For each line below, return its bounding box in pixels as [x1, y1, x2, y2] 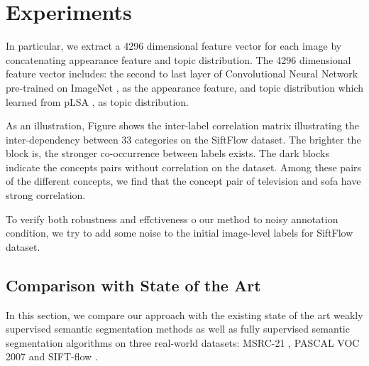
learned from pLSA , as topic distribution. [6, 94, 189, 109]
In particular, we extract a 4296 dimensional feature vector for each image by [6, 38, 342, 53]
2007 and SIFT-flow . [6, 349, 98, 364]
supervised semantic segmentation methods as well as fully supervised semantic [6, 321, 350, 336]
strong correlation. [6, 188, 86, 203]
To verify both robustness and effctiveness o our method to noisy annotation [6, 211, 338, 226]
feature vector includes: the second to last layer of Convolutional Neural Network [6, 66, 358, 81]
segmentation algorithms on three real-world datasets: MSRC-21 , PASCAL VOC [6, 335, 360, 350]
